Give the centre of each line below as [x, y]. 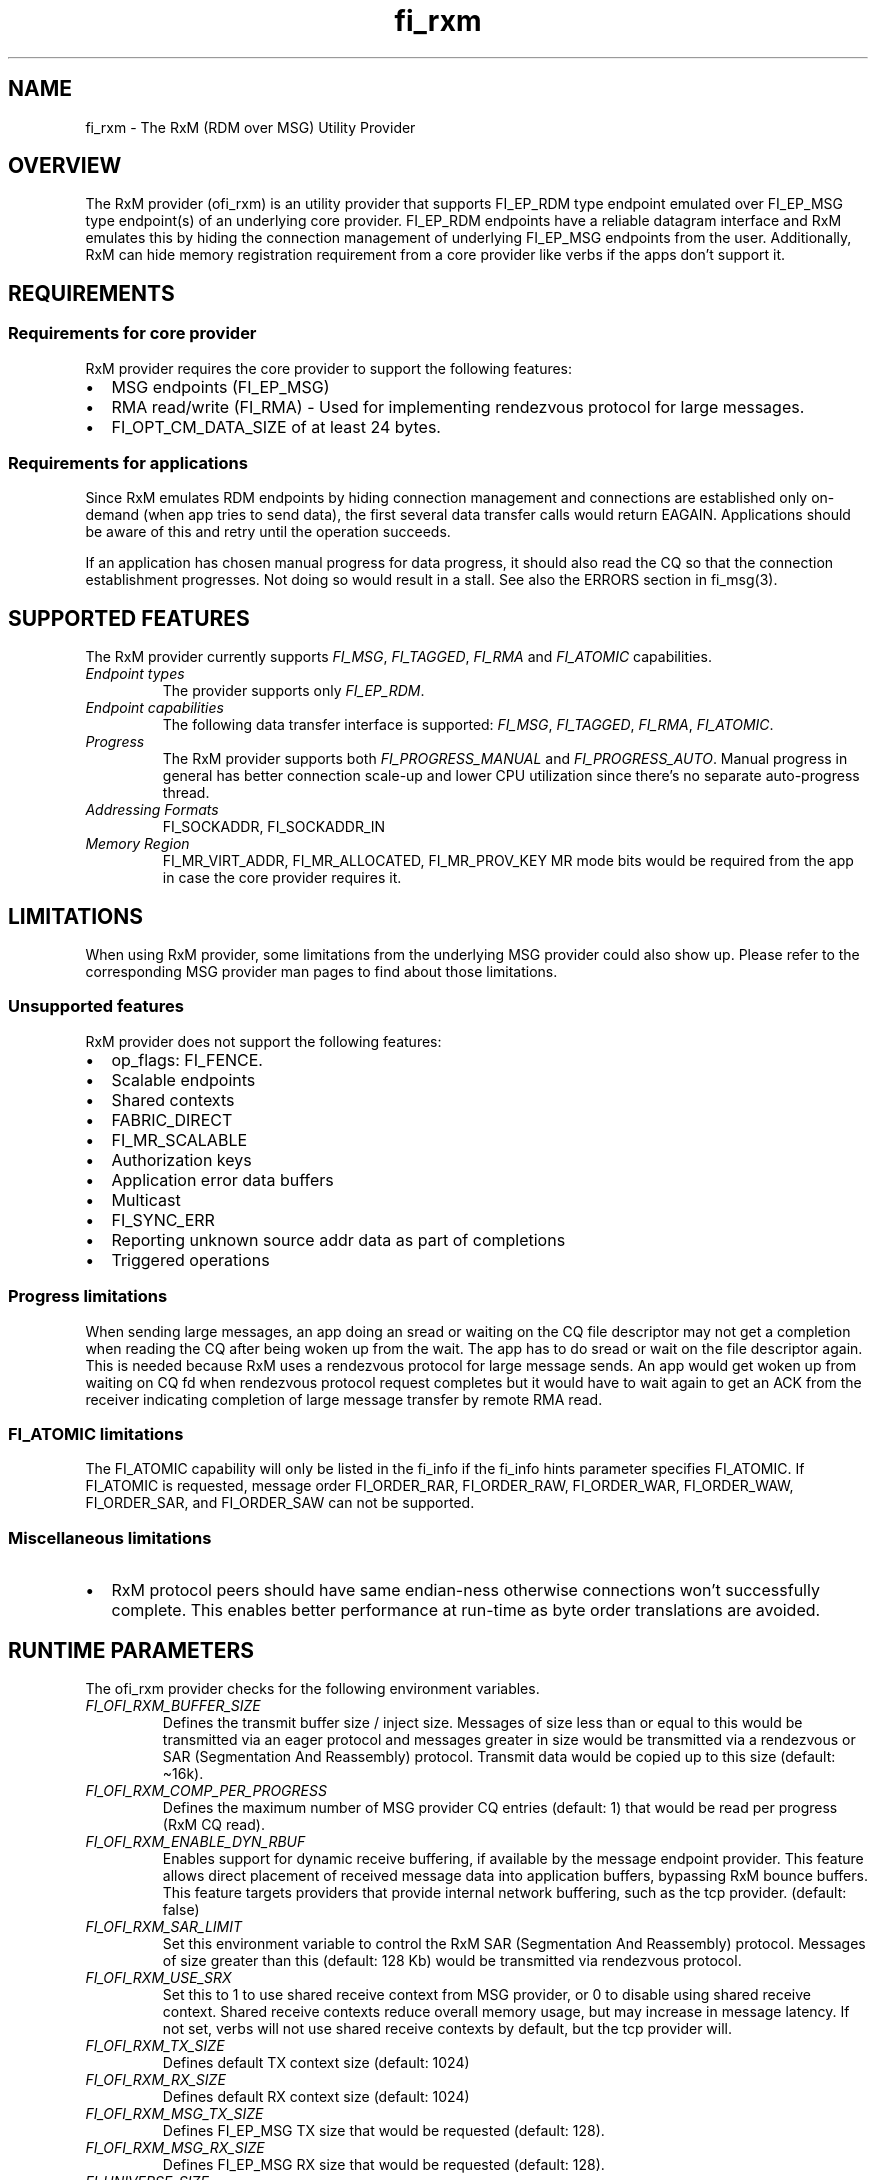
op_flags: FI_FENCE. [187, 1059]
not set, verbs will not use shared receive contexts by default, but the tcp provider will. [447, 2028]
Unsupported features [96, 1006]
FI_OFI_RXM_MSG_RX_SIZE [175, 2147]
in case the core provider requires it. [282, 878]
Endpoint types [135, 674]
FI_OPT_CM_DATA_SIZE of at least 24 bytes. [276, 426]
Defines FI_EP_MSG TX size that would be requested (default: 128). [383, 2130]
